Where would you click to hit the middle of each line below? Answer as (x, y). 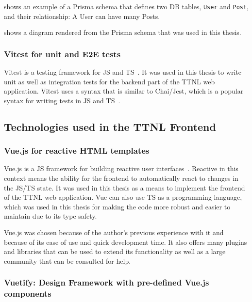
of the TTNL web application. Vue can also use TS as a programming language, (123, 197)
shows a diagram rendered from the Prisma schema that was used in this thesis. (123, 32)
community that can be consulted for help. (67, 261)
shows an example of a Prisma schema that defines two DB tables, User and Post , (126, 6)
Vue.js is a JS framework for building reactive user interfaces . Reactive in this (121, 168)
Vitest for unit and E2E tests (62, 54)
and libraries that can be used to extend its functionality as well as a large (115, 251)
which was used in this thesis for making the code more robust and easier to (117, 206)
